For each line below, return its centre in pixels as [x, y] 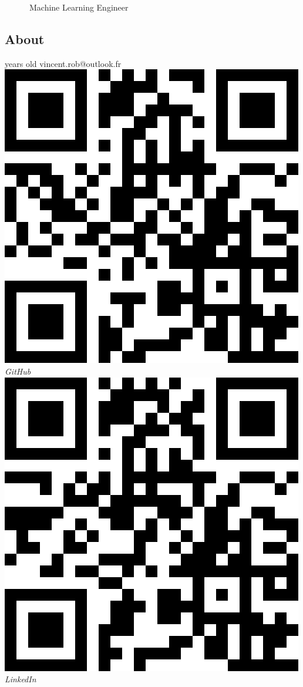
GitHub [18, 371]
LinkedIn [21, 679]
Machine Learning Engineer [79, 7]
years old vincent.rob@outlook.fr [63, 63]
